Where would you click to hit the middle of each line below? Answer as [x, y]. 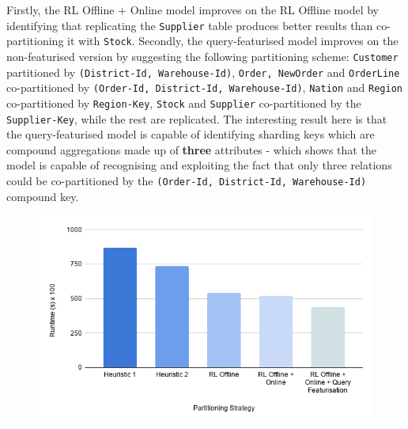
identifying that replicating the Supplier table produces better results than [190, 25]
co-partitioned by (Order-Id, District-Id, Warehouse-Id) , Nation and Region [204, 87]
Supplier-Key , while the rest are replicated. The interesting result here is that [197, 118]
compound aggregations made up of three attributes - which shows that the [191, 149]
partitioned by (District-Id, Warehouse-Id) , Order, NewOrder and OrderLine [203, 72]
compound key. [43, 196]
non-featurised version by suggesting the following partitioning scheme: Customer [202, 56]
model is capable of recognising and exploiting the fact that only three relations [199, 165]
